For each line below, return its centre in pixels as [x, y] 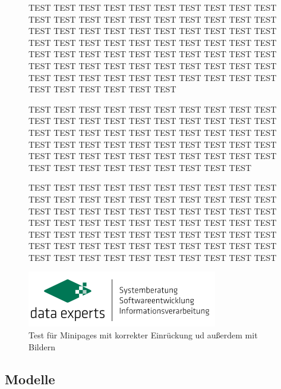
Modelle [30, 379]
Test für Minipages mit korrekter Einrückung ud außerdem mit [143, 335]
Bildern [42, 346]
